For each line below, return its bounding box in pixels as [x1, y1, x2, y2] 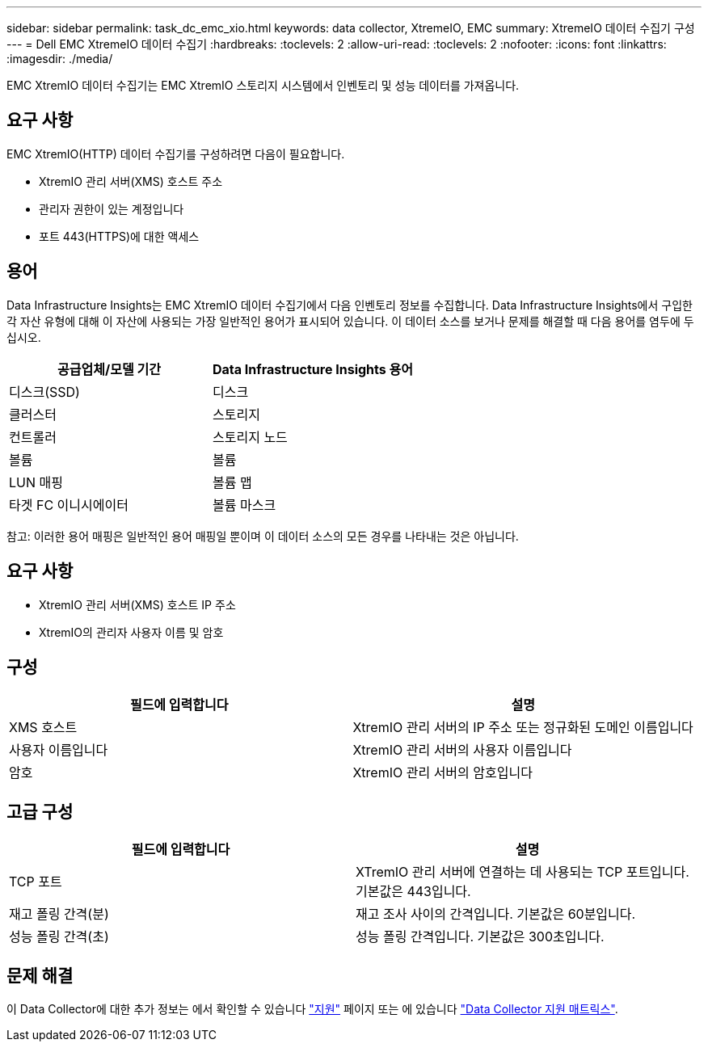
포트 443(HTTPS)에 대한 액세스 [39, 229, 200, 243]
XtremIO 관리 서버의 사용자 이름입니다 [352, 742, 572, 759]
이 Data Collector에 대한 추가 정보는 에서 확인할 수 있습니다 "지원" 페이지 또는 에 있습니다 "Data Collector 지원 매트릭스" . [6, 1002, 618, 1016]
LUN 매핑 [9, 473, 63, 490]
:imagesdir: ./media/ [6, 52, 113, 65]
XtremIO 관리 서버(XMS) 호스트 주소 [39, 174, 223, 188]
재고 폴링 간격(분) [9, 906, 109, 923]
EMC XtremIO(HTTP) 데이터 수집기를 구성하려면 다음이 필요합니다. [6, 146, 345, 161]
